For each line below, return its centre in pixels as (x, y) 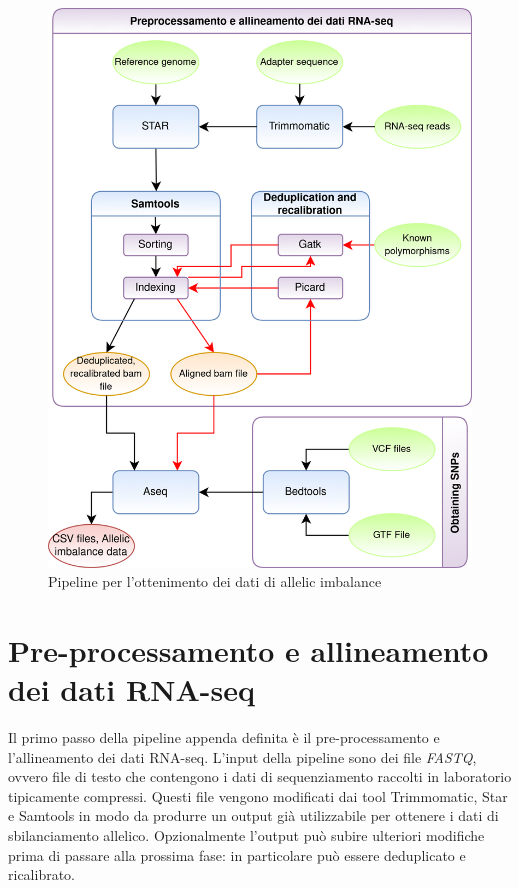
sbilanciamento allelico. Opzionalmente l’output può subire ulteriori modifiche (246, 834)
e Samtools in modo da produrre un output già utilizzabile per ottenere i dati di (253, 815)
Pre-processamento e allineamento (248, 649)
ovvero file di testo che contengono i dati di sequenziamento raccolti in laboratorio (260, 776)
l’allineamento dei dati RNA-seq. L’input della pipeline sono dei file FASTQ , (242, 756)
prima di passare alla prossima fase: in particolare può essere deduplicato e (237, 854)
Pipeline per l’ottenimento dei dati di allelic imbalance (215, 581)
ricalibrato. (41, 874)
